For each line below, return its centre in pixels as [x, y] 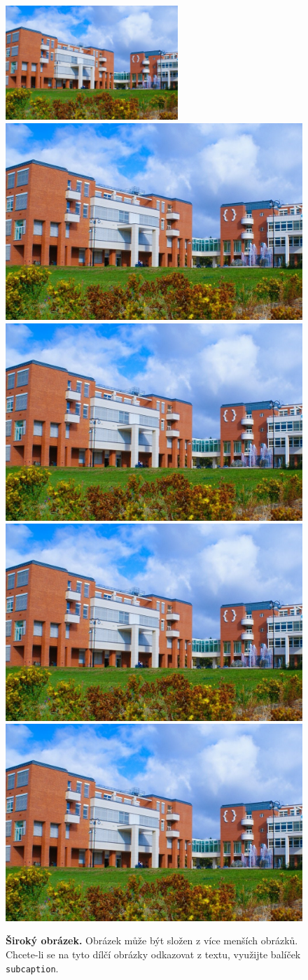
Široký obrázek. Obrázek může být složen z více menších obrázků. [152, 940]
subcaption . [32, 968]
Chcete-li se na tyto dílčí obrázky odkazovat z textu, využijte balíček [153, 954]
